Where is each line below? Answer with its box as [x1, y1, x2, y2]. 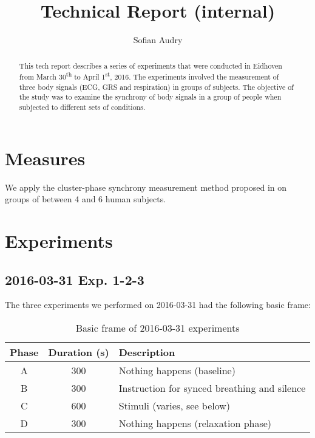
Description [118, 345, 175, 360]
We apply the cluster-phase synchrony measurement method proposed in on [5, 180, 287, 193]
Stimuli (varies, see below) [118, 399, 231, 413]
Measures [5, 145, 86, 170]
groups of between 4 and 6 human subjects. [5, 193, 166, 205]
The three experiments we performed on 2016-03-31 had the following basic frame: [5, 298, 311, 311]
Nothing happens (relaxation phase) [118, 416, 272, 431]
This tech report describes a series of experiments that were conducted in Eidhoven [19, 60, 282, 70]
